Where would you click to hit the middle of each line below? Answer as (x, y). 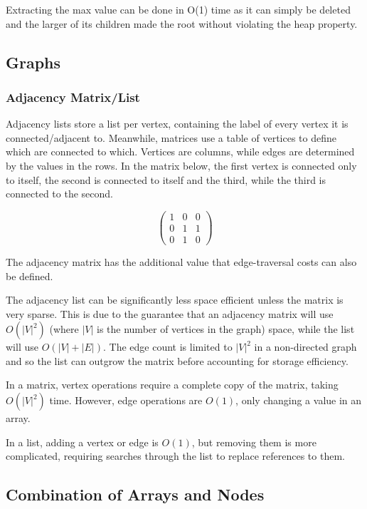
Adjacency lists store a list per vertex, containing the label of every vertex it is (177, 124)
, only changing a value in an (299, 400)
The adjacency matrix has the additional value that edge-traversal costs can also (181, 261)
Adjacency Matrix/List (73, 97)
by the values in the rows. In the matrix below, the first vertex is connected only (181, 165)
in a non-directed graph (305, 347)
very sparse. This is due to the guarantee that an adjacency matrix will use (170, 313)
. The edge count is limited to (167, 347)
